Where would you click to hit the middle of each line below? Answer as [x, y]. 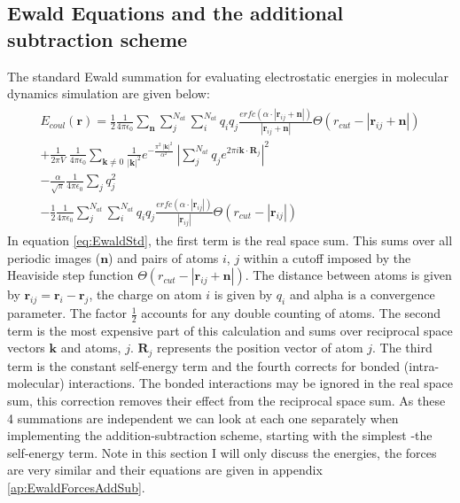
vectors [26, 348]
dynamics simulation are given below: [109, 93]
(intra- [421, 365]
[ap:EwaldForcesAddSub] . [76, 488]
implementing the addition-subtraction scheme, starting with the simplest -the [220, 435]
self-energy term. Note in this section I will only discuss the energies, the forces [222, 452]
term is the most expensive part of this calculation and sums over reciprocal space [230, 330]
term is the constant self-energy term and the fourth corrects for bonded [204, 365]
